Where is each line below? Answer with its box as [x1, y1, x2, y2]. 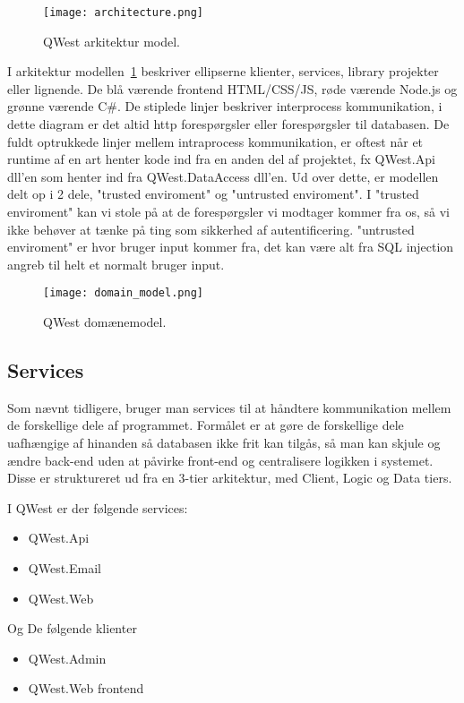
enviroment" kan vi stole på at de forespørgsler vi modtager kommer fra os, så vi [7, 202, 450, 220]
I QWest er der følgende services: [7, 498, 188, 517]
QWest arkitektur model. [43, 31, 181, 50]
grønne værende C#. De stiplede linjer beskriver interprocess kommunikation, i [7, 97, 443, 116]
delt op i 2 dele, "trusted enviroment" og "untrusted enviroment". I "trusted [7, 184, 419, 203]
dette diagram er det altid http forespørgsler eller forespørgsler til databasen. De [7, 115, 450, 133]
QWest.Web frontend [28, 679, 144, 698]
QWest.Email [28, 558, 101, 577]
